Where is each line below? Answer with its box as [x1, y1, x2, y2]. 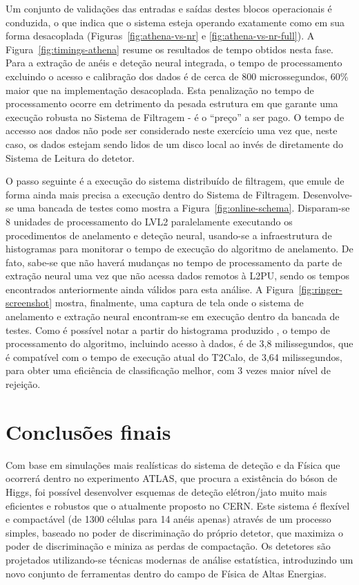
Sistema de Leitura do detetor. [6, 150, 135, 165]
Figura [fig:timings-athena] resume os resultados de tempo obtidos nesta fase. [6, 41, 333, 56]
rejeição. [6, 377, 41, 391]
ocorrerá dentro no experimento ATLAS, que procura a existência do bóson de [6, 471, 338, 485]
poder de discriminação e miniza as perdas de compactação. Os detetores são [6, 539, 331, 553]
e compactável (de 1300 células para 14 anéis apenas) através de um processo [6, 512, 331, 526]
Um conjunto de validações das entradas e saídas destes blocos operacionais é [6, 1, 332, 15]
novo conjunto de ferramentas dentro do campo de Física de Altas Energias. [6, 566, 327, 580]
